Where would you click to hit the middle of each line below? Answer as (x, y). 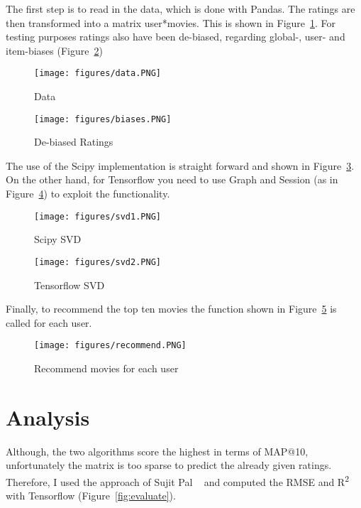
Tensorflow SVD (70, 285)
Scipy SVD (58, 239)
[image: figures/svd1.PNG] (98, 216)
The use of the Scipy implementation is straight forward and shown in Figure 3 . (180, 165)
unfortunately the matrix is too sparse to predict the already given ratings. (169, 465)
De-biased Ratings (74, 142)
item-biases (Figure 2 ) (54, 50)
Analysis (48, 417)
